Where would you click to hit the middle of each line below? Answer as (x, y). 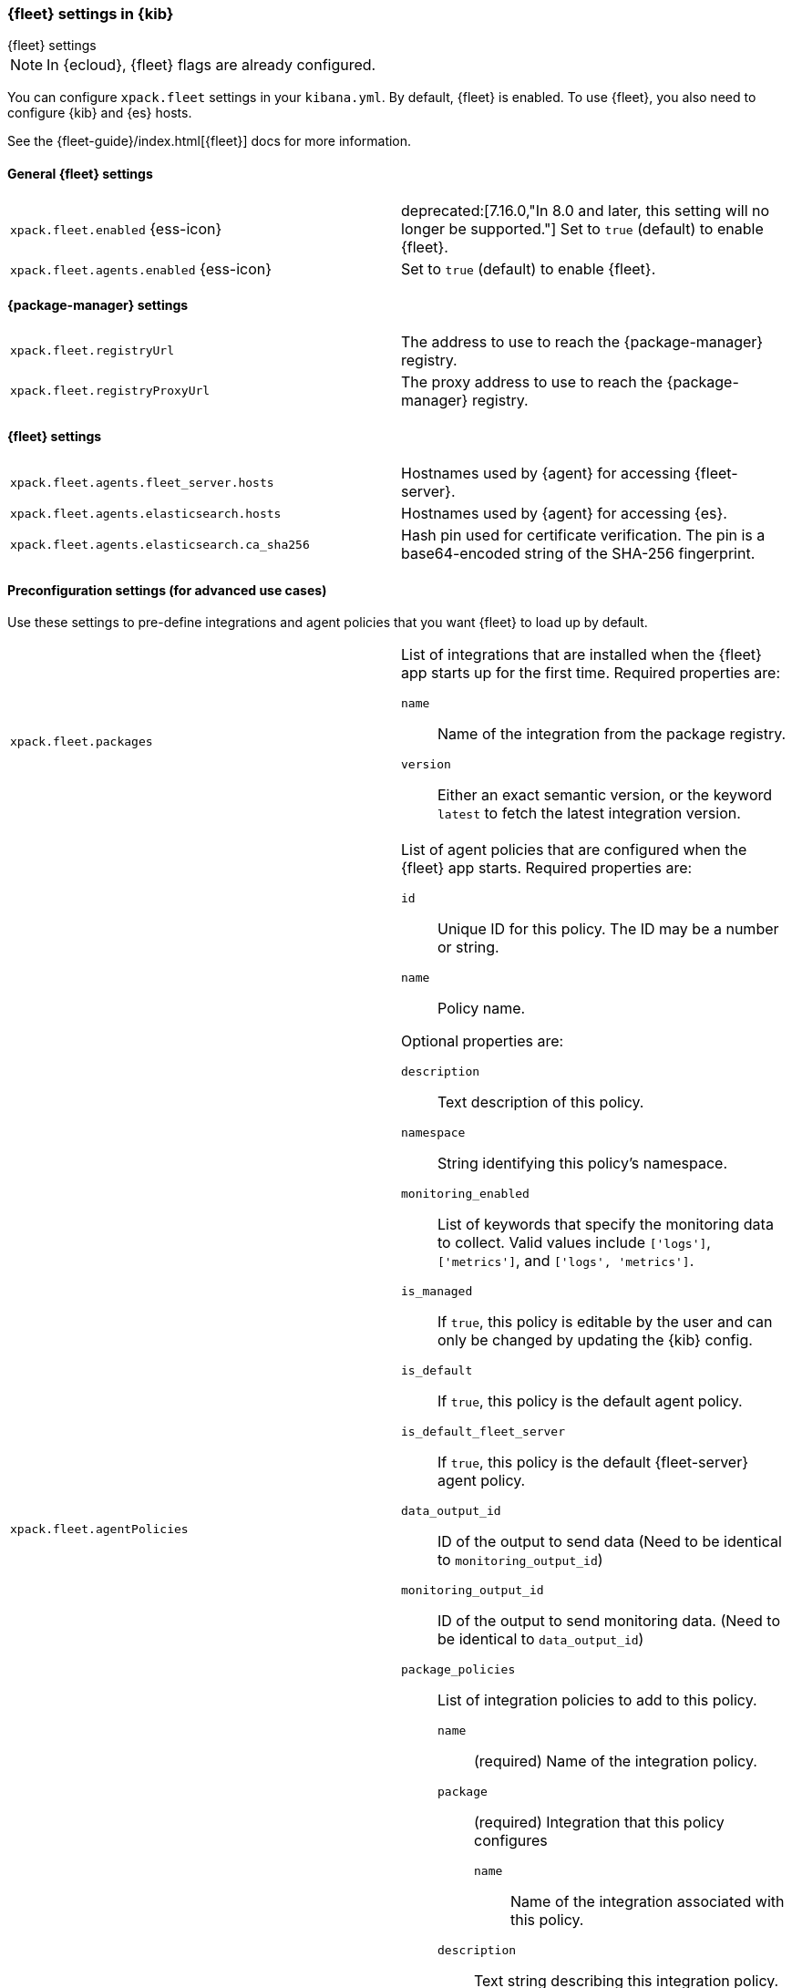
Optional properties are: (483, 1041)
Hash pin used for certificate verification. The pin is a (583, 536)
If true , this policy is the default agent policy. (590, 1401)
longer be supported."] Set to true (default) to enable (582, 228)
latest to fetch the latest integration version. (589, 814)
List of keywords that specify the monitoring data (606, 1225)
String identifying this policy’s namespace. (583, 1164)
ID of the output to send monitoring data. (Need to (609, 1621)
